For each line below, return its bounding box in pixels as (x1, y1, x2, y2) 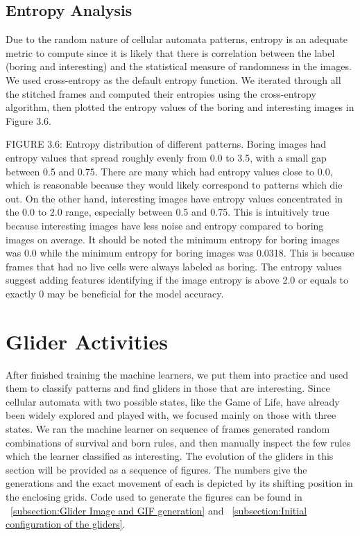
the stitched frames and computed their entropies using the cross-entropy (6, 86, 316, 101)
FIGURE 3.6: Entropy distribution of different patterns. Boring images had (6, 137, 326, 151)
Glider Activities (6, 327, 168, 355)
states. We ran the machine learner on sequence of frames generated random (6, 421, 330, 435)
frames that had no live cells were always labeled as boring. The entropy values (6, 259, 342, 273)
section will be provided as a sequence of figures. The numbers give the (6, 462, 307, 476)
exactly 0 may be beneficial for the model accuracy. (6, 286, 224, 300)
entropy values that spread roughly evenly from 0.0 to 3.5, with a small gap (6, 150, 327, 164)
